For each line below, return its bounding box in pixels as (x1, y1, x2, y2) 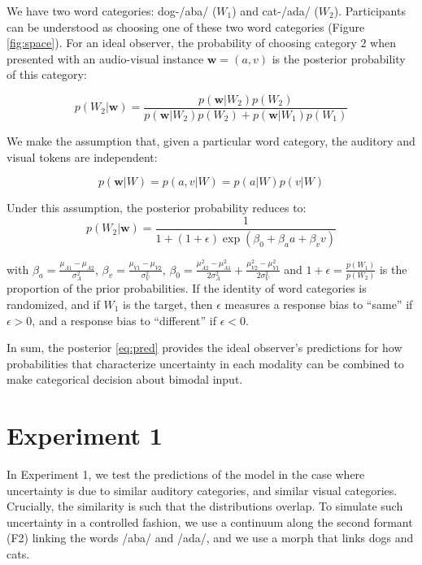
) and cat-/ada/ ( (232, 2, 319, 19)
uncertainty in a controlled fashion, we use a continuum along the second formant (7, 513, 413, 530)
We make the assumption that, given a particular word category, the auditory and (7, 133, 415, 150)
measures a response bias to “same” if (224, 296, 413, 312)
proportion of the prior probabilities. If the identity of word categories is (7, 280, 367, 297)
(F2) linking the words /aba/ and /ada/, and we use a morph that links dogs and (7, 529, 414, 546)
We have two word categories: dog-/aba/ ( (7, 2, 217, 19)
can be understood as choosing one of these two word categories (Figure (7, 18, 365, 35)
